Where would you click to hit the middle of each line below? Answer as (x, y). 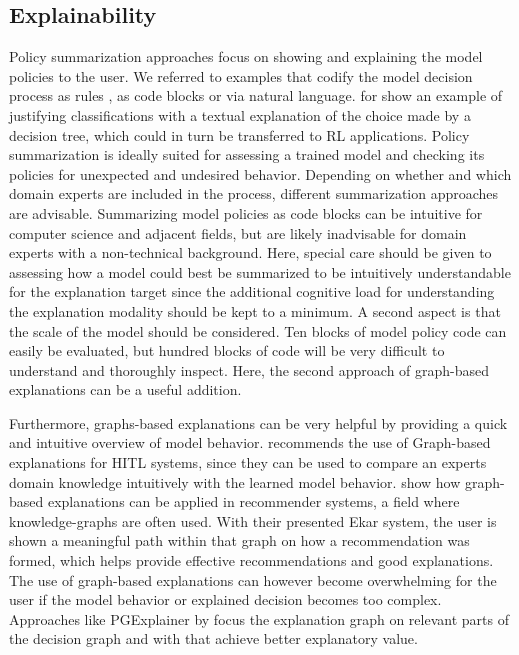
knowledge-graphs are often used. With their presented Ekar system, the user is (253, 520)
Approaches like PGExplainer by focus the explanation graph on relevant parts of (259, 618)
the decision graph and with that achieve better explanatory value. (213, 638)
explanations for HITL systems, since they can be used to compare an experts (248, 462)
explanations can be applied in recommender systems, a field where (253, 501)
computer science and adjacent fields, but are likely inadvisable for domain (238, 232)
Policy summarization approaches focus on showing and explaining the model (246, 56)
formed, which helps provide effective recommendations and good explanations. (251, 560)
